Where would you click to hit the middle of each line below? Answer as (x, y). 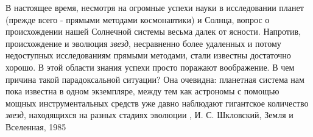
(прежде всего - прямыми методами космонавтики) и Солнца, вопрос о (138, 19)
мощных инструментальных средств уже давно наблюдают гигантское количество (157, 103)
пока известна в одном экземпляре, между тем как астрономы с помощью (142, 91)
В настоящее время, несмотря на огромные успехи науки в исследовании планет (155, 7)
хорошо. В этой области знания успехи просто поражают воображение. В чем (150, 67)
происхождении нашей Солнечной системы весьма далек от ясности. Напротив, (153, 31)
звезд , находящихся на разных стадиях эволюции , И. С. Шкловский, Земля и (149, 115)
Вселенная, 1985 (36, 126)
